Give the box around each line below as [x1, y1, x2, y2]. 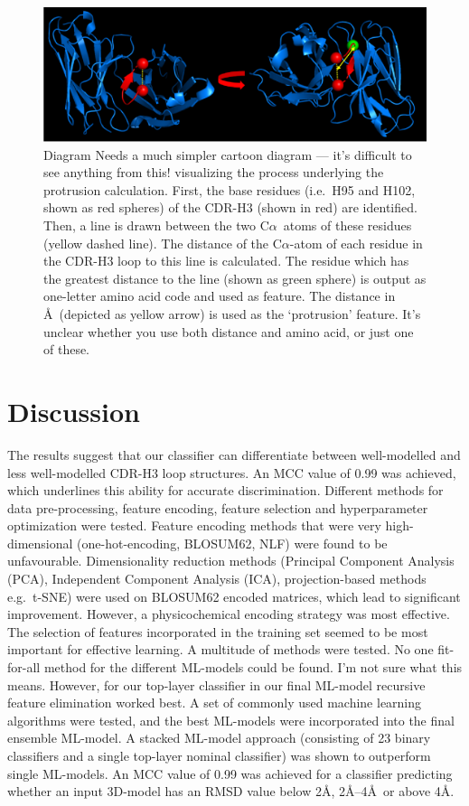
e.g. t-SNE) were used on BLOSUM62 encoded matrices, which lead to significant [7, 586, 461, 605]
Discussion [7, 392, 140, 429]
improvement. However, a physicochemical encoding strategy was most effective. [7, 604, 450, 623]
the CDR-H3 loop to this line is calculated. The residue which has [43, 251, 409, 270]
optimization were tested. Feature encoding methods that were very [7, 516, 381, 535]
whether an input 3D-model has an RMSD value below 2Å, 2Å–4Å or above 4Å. [7, 782, 455, 801]
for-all [7, 658, 41, 677]
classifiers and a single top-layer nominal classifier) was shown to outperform [7, 746, 431, 764]
